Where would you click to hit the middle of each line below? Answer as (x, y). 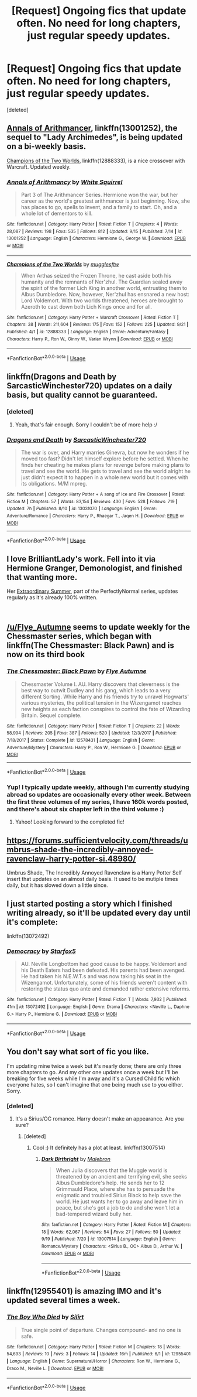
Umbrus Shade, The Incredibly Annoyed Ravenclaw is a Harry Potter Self (94, 873)
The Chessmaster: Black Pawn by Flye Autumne (77, 671)
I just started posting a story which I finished (89, 904)
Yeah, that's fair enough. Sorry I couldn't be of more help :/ (86, 424)
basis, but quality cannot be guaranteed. (82, 395)
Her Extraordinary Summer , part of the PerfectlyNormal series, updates (92, 591)
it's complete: (32, 922)
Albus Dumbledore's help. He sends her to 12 (110, 1183)
